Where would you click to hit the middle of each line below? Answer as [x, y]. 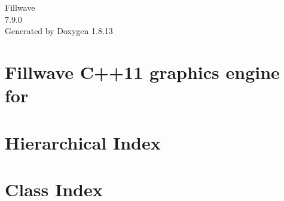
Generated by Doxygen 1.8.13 [59, 31]
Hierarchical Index [83, 142]
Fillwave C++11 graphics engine [142, 71]
